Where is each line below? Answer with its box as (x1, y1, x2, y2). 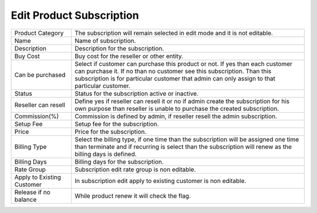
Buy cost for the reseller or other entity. (74, 52, 184, 60)
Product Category (14, 29, 64, 37)
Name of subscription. (74, 36, 136, 45)
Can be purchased (14, 70, 66, 79)
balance (14, 195, 37, 204)
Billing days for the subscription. (74, 157, 164, 165)
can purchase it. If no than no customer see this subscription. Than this (74, 67, 272, 75)
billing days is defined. (74, 150, 137, 158)
